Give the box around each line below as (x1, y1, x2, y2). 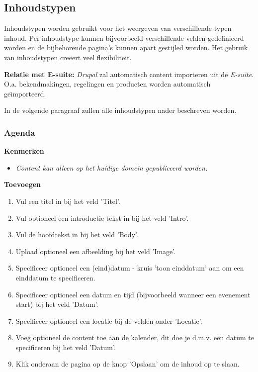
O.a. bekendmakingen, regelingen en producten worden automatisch (4, 79, 211, 89)
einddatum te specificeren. (15, 272, 95, 282)
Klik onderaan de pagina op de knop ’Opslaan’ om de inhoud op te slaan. (15, 359, 240, 369)
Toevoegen (4, 179, 41, 189)
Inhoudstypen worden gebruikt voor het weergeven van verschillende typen (4, 23, 232, 33)
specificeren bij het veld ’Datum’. (15, 342, 116, 352)
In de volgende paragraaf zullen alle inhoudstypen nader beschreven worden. (4, 105, 237, 115)
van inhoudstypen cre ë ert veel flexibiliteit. (4, 52, 132, 62)
